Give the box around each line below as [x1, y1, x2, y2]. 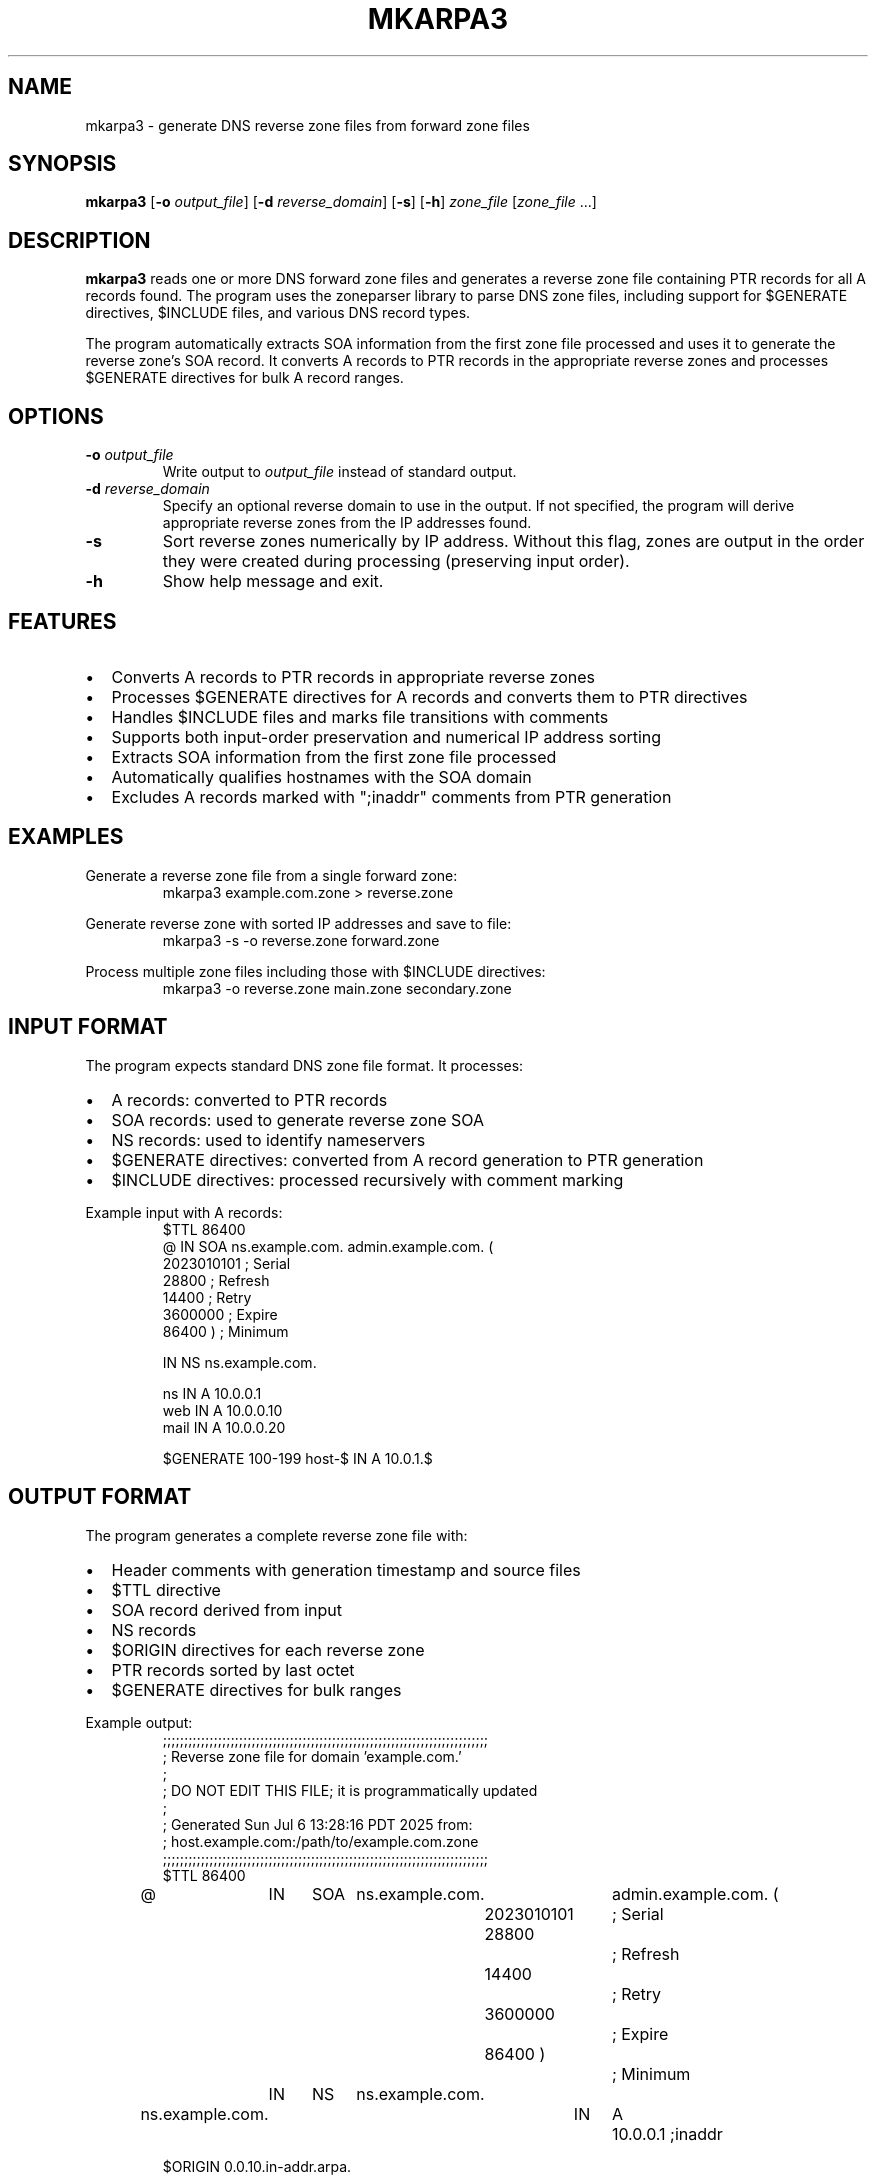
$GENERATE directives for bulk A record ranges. [85, 369, 404, 387]
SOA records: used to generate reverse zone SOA [111, 1109, 485, 1130]
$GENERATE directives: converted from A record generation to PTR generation [111, 1149, 704, 1170]
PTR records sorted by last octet [111, 1659, 355, 1680]
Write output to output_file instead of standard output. [162, 463, 517, 481]
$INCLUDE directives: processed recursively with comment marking [111, 1169, 624, 1190]
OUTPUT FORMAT [8, 1484, 192, 1510]
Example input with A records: [85, 1203, 283, 1221]
